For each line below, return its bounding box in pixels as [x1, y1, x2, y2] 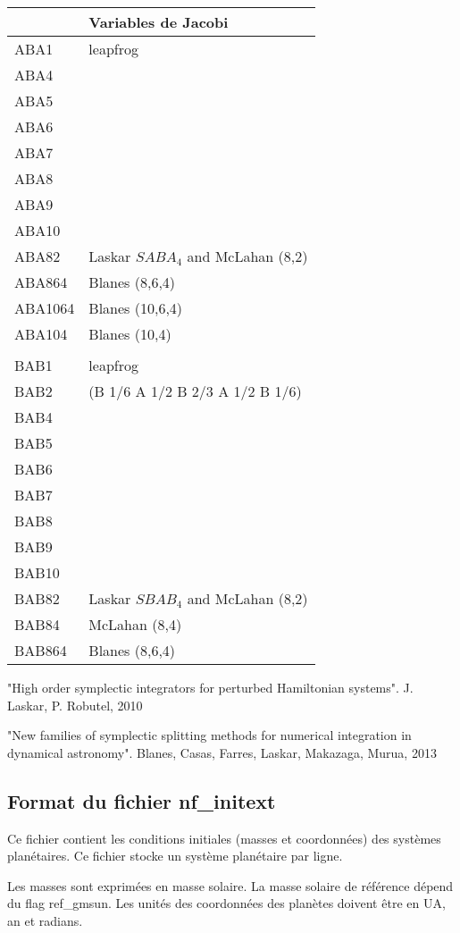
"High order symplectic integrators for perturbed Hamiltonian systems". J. [7, 678, 414, 696]
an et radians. [7, 911, 83, 929]
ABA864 [14, 272, 68, 292]
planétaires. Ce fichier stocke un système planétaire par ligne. [7, 846, 343, 865]
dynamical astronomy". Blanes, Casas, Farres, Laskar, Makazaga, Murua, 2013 [7, 743, 437, 761]
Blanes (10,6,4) [88, 298, 183, 318]
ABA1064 [14, 298, 75, 318]
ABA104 [14, 324, 68, 344]
